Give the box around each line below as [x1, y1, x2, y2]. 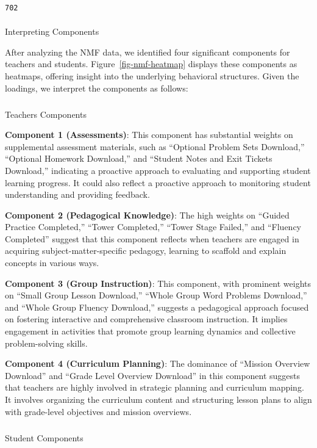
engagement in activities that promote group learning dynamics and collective [5, 325, 296, 338]
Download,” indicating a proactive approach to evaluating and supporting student [5, 164, 311, 176]
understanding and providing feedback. [5, 188, 150, 201]
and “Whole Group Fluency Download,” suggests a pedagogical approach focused [5, 300, 309, 313]
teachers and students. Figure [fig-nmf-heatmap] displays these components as [5, 57, 297, 70]
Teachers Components [5, 107, 87, 120]
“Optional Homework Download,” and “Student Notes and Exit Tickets [5, 152, 272, 165]
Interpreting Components [5, 25, 99, 38]
